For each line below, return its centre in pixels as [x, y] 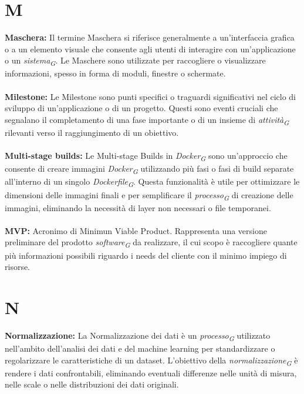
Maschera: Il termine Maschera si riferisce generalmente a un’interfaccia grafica [150, 37]
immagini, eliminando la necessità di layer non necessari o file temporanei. [138, 207]
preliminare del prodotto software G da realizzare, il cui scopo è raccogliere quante [151, 243]
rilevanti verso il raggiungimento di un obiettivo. [92, 132]
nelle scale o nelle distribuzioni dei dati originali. [92, 384]
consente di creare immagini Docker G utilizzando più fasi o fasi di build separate [149, 169]
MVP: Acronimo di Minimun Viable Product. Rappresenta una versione [136, 230]
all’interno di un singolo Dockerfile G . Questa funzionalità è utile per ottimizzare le [152, 182]
